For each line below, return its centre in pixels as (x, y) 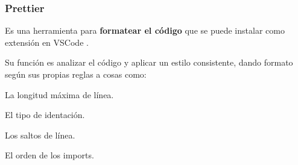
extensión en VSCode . (47, 42)
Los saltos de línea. (40, 135)
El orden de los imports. (49, 155)
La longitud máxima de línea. (59, 94)
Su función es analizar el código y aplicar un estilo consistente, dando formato (149, 62)
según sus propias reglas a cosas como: (76, 74)
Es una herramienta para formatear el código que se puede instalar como (145, 30)
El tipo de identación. (45, 115)
